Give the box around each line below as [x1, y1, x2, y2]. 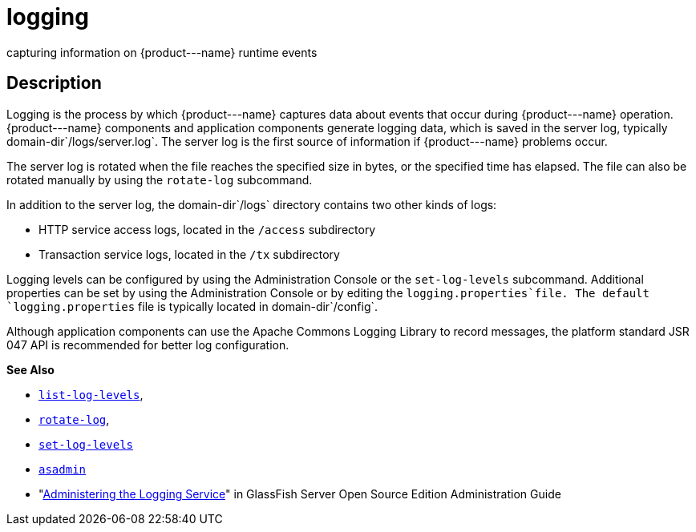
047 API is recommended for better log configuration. [6, 337, 289, 352]
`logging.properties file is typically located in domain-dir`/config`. [6, 299, 378, 313]
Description [6, 73, 102, 94]
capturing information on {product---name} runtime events [6, 45, 318, 59]
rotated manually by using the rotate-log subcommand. [6, 172, 313, 187]
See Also [6, 362, 55, 377]
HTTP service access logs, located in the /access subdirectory [38, 222, 376, 236]
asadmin [38, 462, 87, 476]
